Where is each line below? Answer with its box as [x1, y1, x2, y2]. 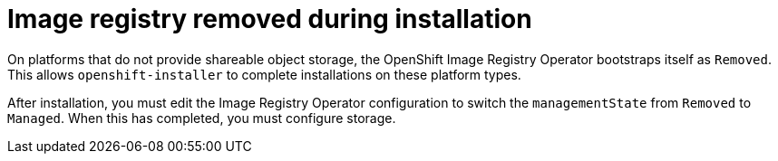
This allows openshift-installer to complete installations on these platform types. [7, 66, 521, 82]
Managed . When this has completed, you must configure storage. [7, 109, 396, 126]
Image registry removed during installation [7, 4, 532, 34]
